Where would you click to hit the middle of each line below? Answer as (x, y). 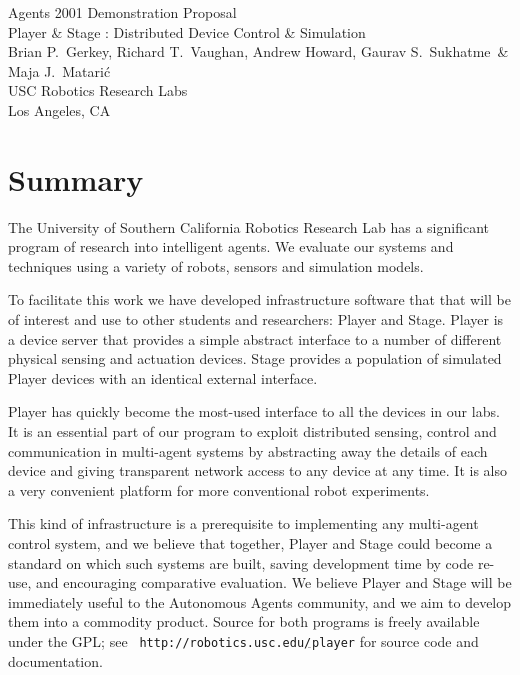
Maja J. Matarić (59, 70)
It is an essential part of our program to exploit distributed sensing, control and (252, 431)
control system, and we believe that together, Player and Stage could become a (250, 543)
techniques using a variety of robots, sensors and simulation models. (216, 265)
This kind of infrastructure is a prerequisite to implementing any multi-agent (243, 523)
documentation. (55, 660)
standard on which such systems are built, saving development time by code (241, 562)
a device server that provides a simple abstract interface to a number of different (255, 338)
